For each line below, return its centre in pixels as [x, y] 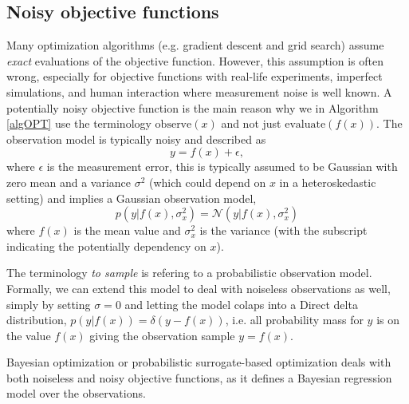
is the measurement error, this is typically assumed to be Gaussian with [222, 166]
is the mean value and [127, 230]
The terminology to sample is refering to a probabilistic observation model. [189, 273]
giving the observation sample [162, 335]
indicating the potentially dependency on [106, 246]
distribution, [37, 320]
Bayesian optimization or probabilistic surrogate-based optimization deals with [199, 362]
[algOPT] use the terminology [79, 123]
